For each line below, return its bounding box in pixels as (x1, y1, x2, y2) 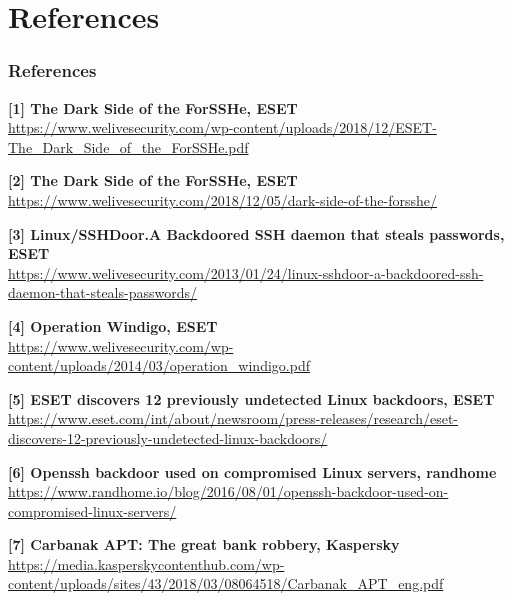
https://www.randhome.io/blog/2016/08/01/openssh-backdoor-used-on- (8, 481, 449, 502)
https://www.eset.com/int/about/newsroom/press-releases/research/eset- (8, 408, 458, 429)
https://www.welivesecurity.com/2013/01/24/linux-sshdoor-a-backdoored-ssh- (8, 262, 484, 283)
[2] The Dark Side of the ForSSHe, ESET (8, 170, 298, 191)
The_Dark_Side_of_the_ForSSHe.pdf (8, 136, 249, 157)
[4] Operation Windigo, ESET (8, 315, 218, 336)
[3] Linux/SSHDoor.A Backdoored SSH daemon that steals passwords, (8, 223, 505, 244)
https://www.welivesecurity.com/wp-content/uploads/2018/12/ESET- (8, 117, 437, 138)
